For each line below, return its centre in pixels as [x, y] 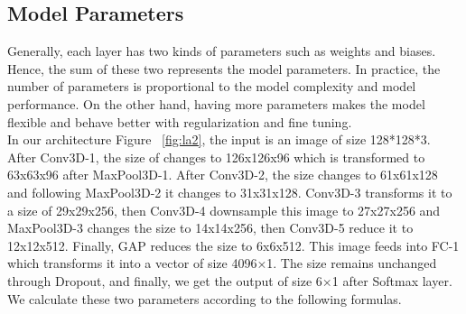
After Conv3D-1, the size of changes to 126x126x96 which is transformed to [216, 157]
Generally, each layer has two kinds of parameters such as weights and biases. [222, 51]
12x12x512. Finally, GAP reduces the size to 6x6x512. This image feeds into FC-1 [233, 245]
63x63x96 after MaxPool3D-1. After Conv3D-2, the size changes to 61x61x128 [223, 175]
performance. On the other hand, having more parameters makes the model [216, 103]
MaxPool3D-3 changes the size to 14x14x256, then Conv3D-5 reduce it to [210, 228]
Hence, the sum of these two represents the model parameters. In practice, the [224, 68]
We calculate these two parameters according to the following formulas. [205, 298]
